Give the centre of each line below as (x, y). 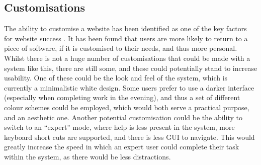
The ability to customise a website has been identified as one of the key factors (125, 28)
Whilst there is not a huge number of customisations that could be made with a (127, 58)
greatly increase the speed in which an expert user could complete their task (122, 147)
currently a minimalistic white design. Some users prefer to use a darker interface (129, 87)
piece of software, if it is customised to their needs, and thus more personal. (121, 48)
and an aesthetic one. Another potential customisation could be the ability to (123, 117)
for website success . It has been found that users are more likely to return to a (126, 38)
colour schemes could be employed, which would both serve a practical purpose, (127, 107)
